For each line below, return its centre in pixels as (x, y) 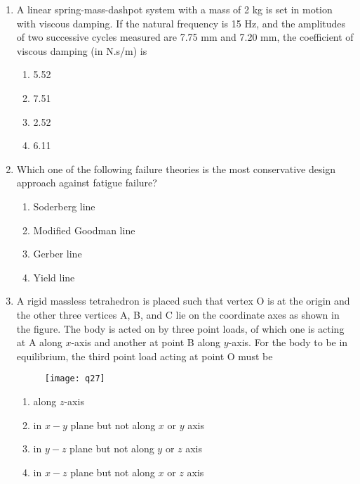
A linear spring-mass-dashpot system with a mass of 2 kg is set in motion (174, 9)
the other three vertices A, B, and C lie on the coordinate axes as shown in (178, 314)
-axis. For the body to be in (288, 342)
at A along (39, 342)
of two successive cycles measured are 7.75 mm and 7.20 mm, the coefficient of (185, 37)
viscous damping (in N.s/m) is (82, 50)
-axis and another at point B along (146, 342)
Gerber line (58, 254)
